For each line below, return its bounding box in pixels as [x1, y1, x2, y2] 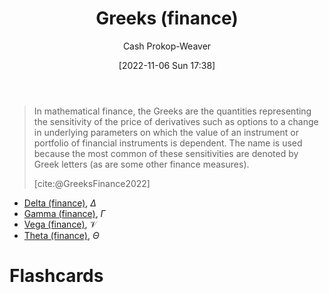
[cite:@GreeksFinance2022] [33, 177, 151, 189]
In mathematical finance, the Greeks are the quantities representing [33, 105, 312, 117]
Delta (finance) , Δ [23, 197, 97, 209]
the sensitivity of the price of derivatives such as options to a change [33, 115, 319, 127]
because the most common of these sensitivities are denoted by [33, 147, 299, 159]
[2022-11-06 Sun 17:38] [118, 59, 216, 71]
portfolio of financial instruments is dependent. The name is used [33, 137, 303, 149]
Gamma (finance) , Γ [23, 207, 106, 219]
